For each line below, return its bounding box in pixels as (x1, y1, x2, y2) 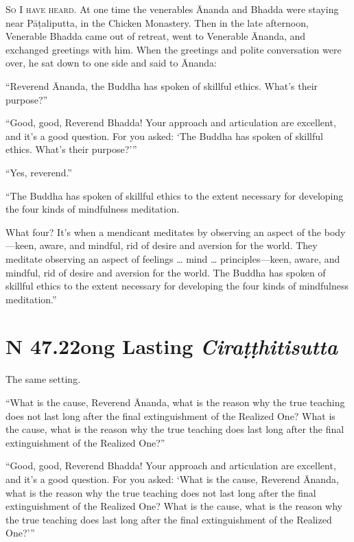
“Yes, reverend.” (5, 165, 72, 179)
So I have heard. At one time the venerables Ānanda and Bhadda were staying (5, 2, 339, 16)
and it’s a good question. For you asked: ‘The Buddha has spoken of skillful (5, 128, 323, 143)
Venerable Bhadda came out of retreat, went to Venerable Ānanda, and (5, 29, 306, 43)
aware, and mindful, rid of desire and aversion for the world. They (39, 238, 318, 252)
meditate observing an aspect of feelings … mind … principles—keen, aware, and (5, 251, 340, 266)
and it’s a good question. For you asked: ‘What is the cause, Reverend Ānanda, (5, 471, 339, 486)
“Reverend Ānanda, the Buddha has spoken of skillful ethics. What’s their (5, 78, 318, 93)
